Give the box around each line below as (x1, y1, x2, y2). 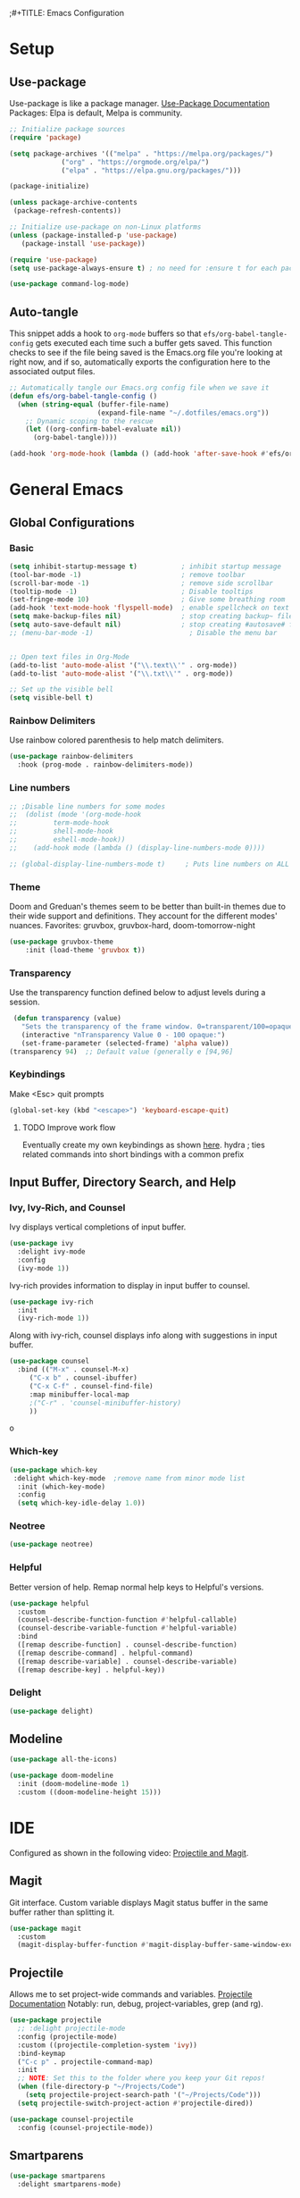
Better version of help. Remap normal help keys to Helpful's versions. (9, 1581, 264, 1592)
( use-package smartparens (9, 2171, 105, 2181)
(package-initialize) (9, 182, 90, 191)
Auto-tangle (9, 304, 79, 320)
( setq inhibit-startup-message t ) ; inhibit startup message (9, 562, 281, 571)
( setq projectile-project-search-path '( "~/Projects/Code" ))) (25, 2091, 262, 2100)
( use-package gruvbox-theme (9, 937, 114, 946)
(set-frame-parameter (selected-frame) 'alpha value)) (21, 1038, 229, 1048)
